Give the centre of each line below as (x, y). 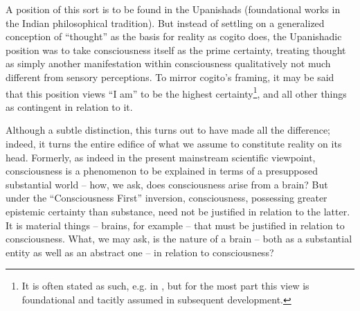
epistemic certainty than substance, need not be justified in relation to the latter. (178, 211)
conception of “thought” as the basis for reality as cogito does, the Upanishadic (174, 36)
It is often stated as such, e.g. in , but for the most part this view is (165, 286)
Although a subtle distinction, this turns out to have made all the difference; (168, 130)
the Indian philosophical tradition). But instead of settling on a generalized (165, 23)
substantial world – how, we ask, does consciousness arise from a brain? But (167, 184)
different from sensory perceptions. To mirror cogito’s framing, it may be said (170, 77)
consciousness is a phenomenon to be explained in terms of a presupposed (162, 171)
